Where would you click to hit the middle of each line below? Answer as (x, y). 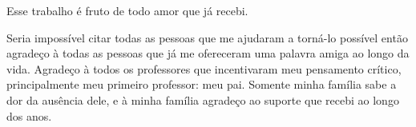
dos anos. (29, 115)
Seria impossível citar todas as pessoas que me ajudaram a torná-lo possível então (207, 37)
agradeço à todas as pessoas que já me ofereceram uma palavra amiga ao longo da (208, 53)
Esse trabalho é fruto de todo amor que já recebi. (127, 10)
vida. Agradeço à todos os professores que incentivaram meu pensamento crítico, (204, 68)
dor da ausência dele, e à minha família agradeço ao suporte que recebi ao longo (203, 99)
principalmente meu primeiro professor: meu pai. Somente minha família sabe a (202, 84)
